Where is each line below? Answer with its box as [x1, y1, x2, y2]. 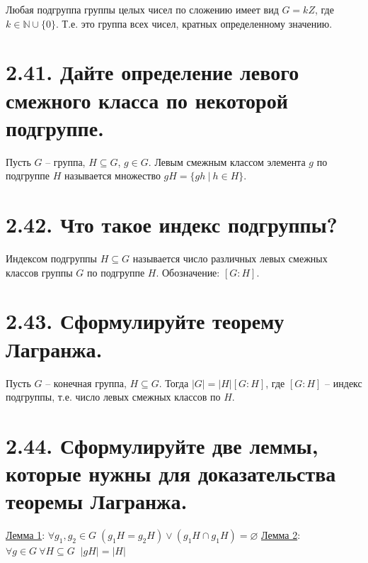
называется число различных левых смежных [132, 251, 328, 265]
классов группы [6, 264, 73, 279]
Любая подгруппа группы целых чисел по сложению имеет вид [6, 2, 279, 16]
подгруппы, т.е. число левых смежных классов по [6, 389, 221, 404]
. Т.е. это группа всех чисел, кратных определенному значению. [56, 16, 333, 30]
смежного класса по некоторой [6, 85, 288, 114]
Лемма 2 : [261, 528, 301, 542]
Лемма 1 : [6, 528, 45, 542]
